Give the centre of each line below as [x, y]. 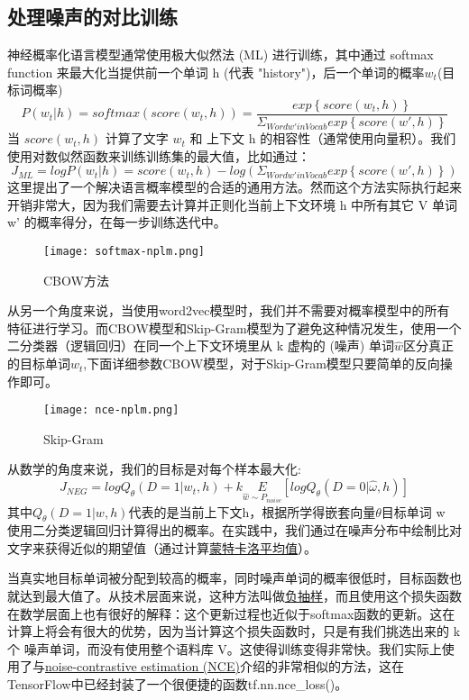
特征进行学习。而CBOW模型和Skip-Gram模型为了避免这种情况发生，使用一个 [234, 327]
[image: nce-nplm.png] [111, 410]
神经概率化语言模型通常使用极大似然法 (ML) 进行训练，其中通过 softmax [221, 55]
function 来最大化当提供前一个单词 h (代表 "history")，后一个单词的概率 [216, 72]
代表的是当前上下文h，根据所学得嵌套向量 [252, 511]
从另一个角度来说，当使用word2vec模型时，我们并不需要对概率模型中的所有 [229, 310]
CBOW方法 [76, 280]
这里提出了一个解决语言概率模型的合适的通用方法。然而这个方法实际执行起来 [234, 187]
